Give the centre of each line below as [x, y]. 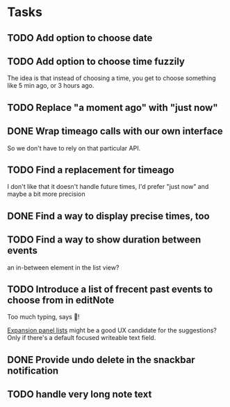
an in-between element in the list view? [63, 267]
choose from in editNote [61, 300]
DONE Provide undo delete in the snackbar [101, 360]
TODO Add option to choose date [80, 38]
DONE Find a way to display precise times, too [108, 216]
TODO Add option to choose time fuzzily [96, 61]
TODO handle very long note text [80, 394]
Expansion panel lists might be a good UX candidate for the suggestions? [112, 330]
